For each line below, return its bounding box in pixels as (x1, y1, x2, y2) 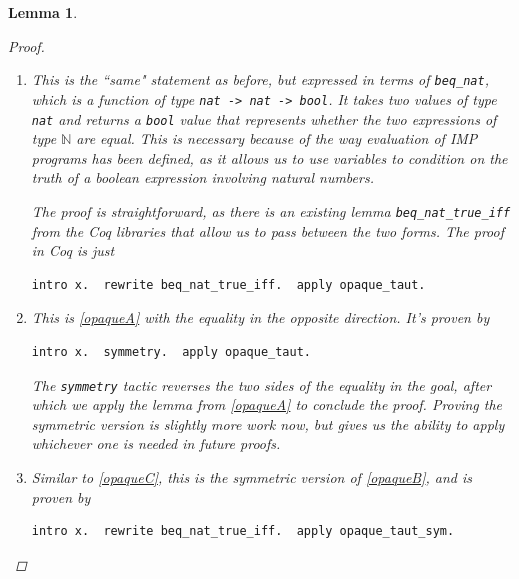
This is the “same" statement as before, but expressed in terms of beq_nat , (31, 69, 489, 90)
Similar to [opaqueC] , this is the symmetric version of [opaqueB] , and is (31, 467, 473, 487)
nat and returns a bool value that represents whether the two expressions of (31, 108, 497, 129)
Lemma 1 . (8, 2, 78, 22)
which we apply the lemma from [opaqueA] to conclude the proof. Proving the (31, 394, 503, 415)
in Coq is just (31, 240, 115, 261)
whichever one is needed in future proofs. (31, 433, 281, 454)
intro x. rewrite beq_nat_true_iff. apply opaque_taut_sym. (31, 524, 455, 539)
